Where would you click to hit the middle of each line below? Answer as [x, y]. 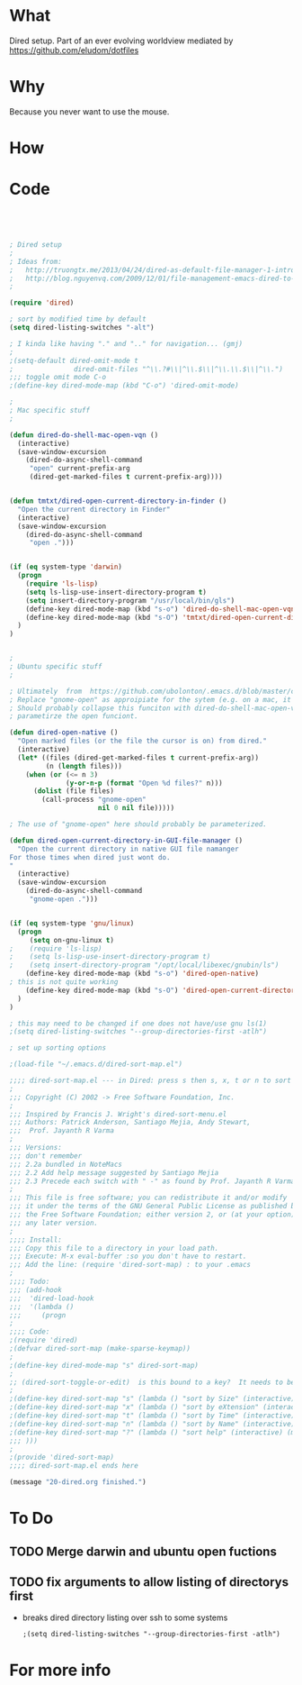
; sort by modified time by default [78, 319]
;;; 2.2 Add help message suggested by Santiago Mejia [114, 1172]
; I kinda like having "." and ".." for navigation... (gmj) [126, 343]
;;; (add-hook [36, 1289]
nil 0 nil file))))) [136, 808]
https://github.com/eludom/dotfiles [74, 50]
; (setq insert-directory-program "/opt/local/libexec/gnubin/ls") [144, 965]
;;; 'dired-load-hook [52, 1298]
